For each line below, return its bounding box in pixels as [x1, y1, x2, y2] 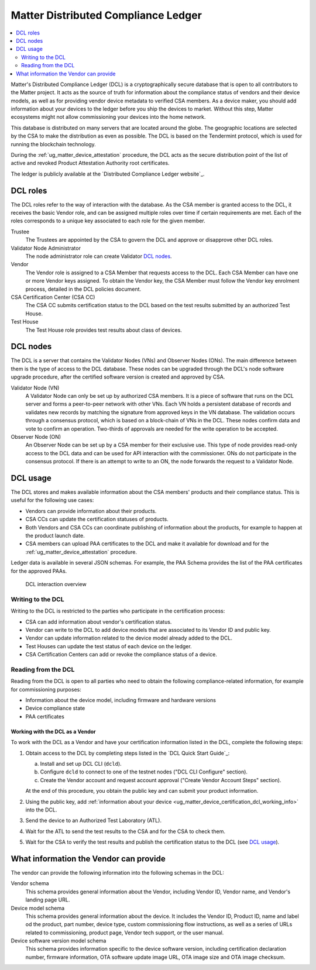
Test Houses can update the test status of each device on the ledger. [25, 642, 193, 649]
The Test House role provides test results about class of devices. [25, 326, 183, 333]
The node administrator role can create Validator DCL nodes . [25, 253, 172, 260]
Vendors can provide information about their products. [25, 507, 157, 514]
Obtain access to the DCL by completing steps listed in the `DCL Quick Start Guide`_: [25, 749, 230, 756]
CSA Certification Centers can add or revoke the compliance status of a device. [25, 651, 218, 658]
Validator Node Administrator [11, 245, 81, 252]
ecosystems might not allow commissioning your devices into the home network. [11, 113, 206, 121]
